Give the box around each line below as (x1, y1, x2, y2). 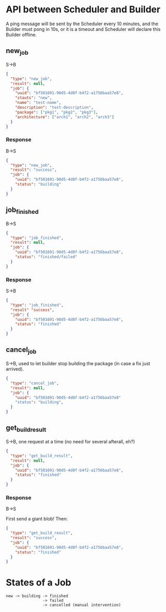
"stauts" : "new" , (15, 95, 52, 101)
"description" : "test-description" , (15, 105, 94, 110)
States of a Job (6, 577, 71, 588)
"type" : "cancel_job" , (10, 381, 59, 386)
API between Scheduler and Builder (6, 4, 161, 15)
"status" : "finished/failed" (15, 255, 78, 260)
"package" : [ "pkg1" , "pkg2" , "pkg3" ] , (15, 110, 98, 115)
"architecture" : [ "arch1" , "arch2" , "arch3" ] (15, 114, 115, 119)
